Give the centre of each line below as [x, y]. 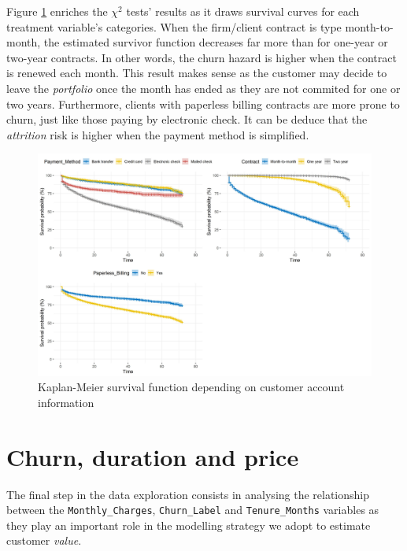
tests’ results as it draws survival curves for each [243, 11]
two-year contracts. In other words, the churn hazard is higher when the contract [202, 57]
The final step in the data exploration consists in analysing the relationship [188, 494]
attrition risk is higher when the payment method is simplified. [158, 134]
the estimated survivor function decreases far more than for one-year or [216, 42]
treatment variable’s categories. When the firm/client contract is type [174, 26]
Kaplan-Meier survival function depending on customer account [191, 387]
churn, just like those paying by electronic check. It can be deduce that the [187, 119]
